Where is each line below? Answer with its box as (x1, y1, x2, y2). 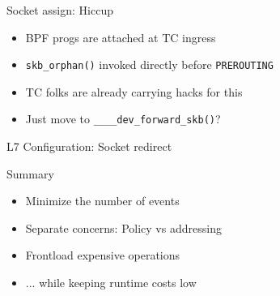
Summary (6, 165, 54, 182)
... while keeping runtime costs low (25, 274, 197, 291)
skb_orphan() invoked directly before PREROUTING (25, 56, 274, 73)
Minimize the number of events (25, 192, 180, 209)
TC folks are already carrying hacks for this (25, 83, 243, 100)
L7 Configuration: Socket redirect (6, 138, 172, 155)
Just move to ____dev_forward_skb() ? (25, 110, 221, 127)
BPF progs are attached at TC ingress (25, 28, 216, 45)
